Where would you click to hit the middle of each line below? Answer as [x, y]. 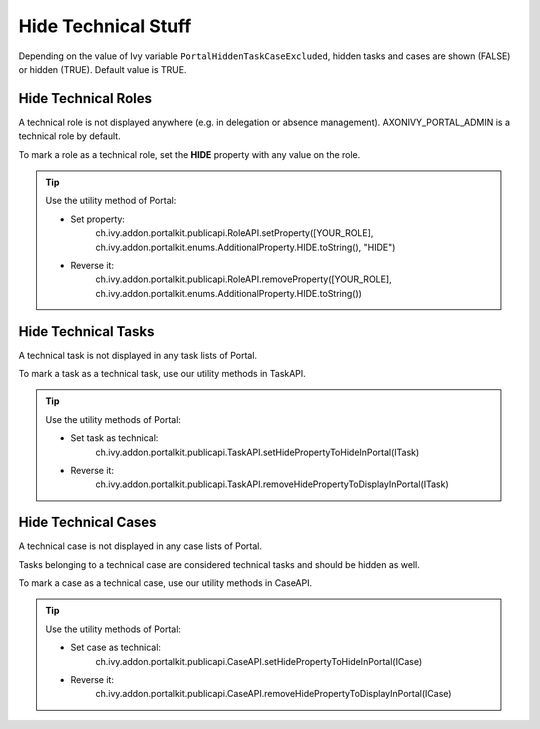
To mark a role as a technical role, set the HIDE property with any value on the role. [189, 154]
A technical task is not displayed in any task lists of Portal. [138, 355]
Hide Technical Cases [87, 522]
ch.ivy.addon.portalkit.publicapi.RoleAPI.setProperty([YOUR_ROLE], [234, 233]
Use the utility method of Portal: [111, 201]
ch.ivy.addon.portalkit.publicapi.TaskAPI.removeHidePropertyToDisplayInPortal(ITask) [272, 484]
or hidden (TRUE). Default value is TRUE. [102, 69]
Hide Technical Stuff [105, 26]
